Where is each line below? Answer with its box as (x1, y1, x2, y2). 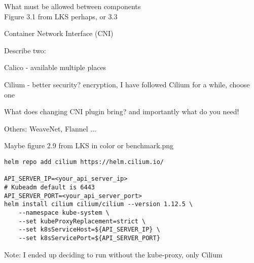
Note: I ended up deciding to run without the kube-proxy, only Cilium (4, 249, 223, 259)
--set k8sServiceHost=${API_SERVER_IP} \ (18, 226, 160, 234)
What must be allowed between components (4, 1, 141, 11)
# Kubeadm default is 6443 (4, 183, 95, 191)
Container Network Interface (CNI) (4, 28, 114, 39)
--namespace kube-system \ (18, 209, 110, 216)
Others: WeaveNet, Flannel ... (4, 123, 96, 134)
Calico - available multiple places (4, 62, 106, 73)
